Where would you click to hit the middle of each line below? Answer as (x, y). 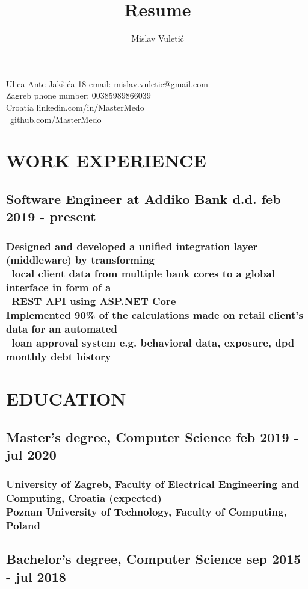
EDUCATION (66, 399)
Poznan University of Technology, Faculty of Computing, (146, 512)
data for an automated (62, 329)
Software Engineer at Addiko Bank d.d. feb (143, 198)
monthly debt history (59, 356)
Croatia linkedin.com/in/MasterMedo (75, 107)
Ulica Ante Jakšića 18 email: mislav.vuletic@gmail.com (107, 83)
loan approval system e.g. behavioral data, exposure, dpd (153, 343)
